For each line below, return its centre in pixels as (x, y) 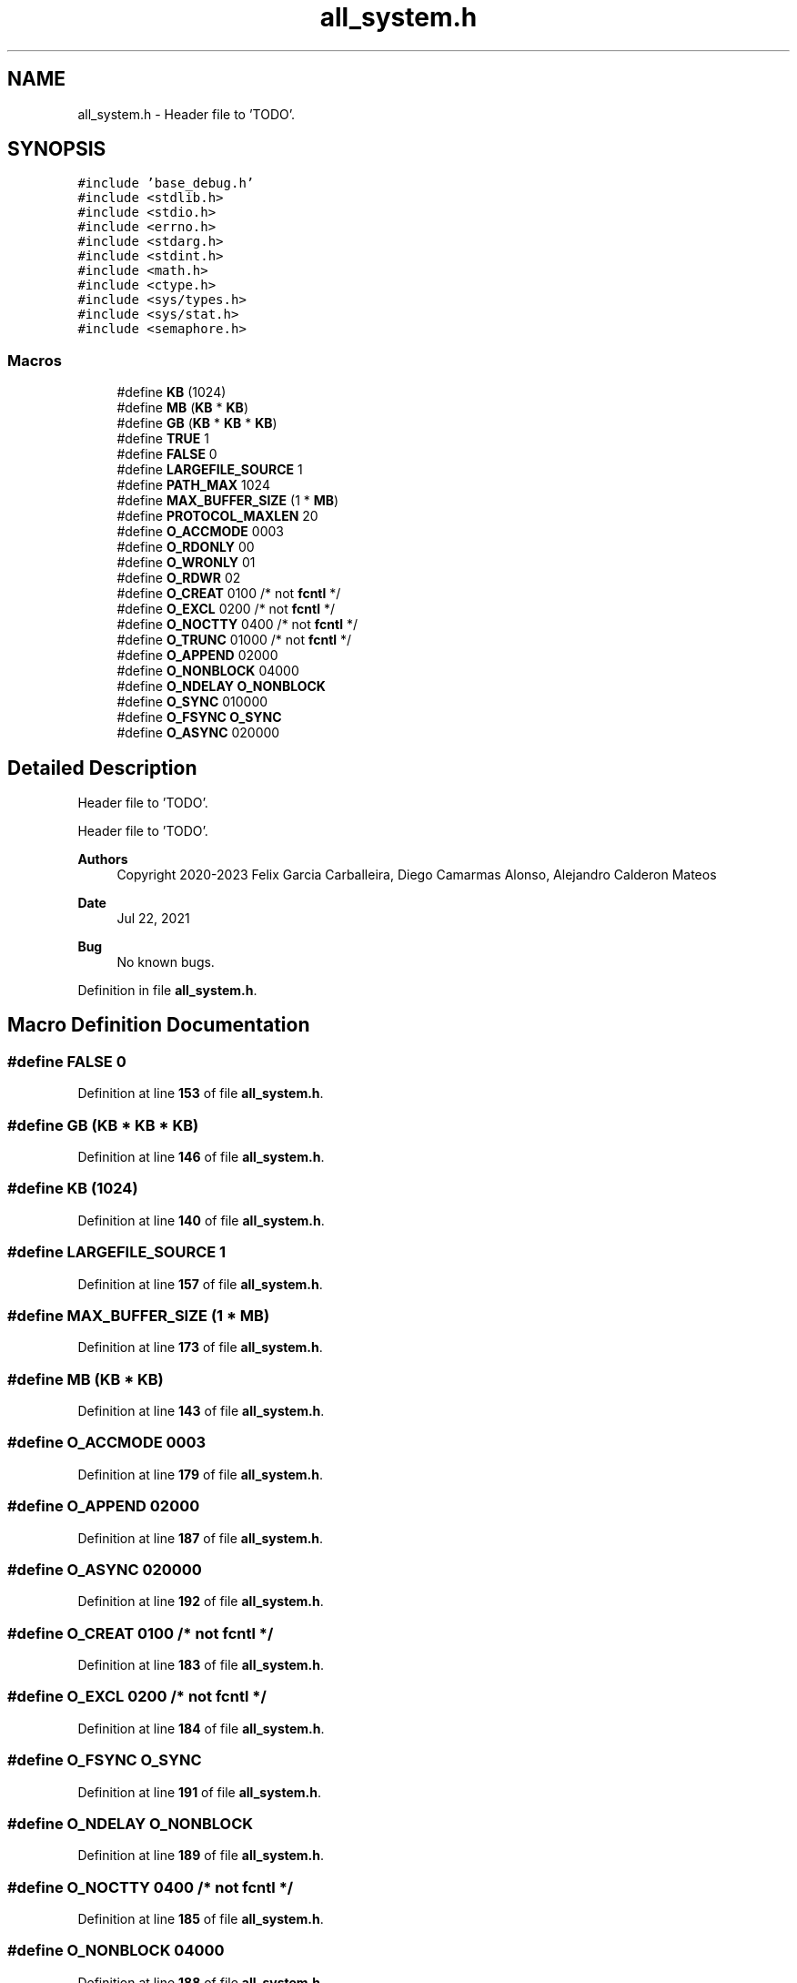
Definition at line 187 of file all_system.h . (201, 1538)
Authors (103, 859)
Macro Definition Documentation (159, 1025)
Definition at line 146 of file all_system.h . (201, 1157)
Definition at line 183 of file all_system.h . (201, 1665)
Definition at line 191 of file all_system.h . (199, 1792)
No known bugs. (166, 962)
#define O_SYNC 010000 (192, 702)
